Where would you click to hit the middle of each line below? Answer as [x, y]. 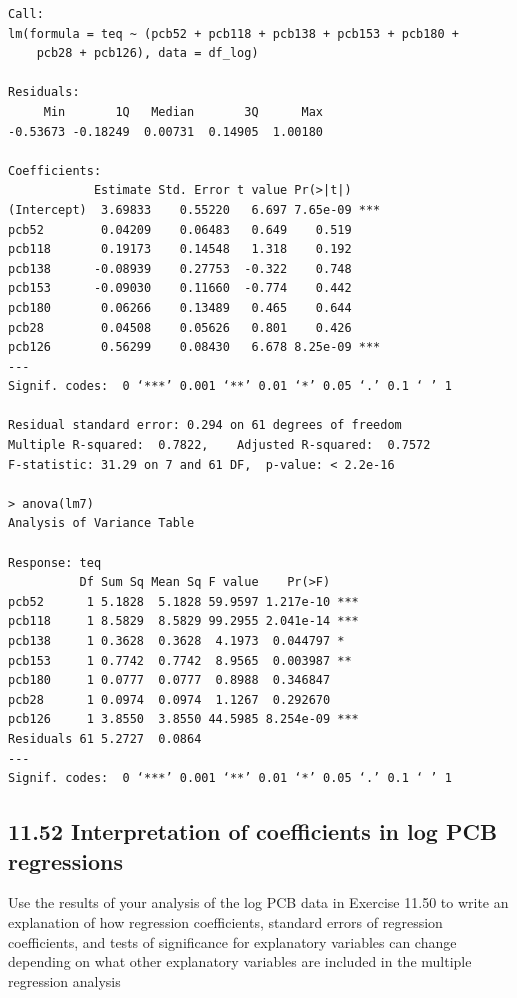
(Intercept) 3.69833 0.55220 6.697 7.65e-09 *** [194, 209]
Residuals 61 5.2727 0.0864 [105, 738]
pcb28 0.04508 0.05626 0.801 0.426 [180, 327]
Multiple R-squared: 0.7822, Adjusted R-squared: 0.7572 [219, 445]
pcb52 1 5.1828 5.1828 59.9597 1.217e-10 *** [183, 601]
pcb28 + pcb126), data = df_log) [147, 53]
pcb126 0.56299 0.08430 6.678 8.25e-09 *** [194, 347]
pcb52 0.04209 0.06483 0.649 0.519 [180, 229]
